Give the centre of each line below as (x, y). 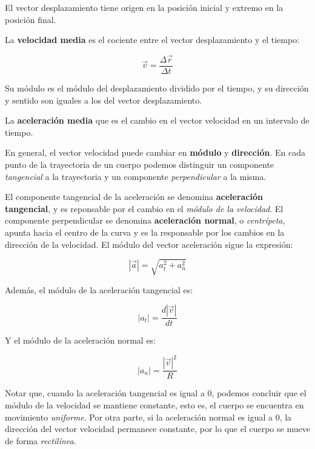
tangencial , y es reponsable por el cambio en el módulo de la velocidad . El (144, 208)
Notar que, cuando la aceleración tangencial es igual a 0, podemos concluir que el (156, 393)
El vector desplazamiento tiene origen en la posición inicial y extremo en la (144, 7)
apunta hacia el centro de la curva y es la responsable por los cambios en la (145, 232)
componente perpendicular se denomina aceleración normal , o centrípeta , (145, 220)
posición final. (31, 19)
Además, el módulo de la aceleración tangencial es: (99, 289)
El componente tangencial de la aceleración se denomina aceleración (134, 197)
